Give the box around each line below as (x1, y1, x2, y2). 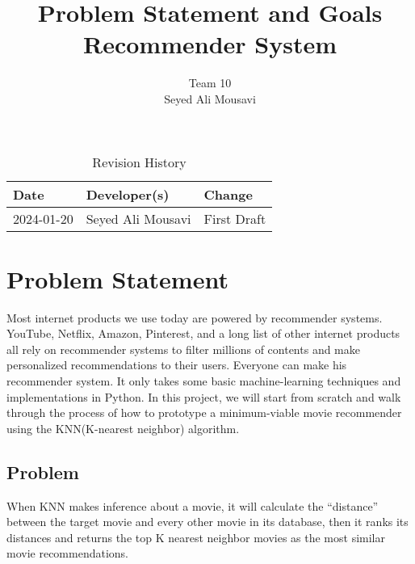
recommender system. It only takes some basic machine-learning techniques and (6, 372, 401, 389)
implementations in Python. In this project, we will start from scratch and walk (6, 388, 401, 405)
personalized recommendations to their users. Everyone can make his (6, 356, 347, 373)
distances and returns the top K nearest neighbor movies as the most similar (6, 528, 385, 545)
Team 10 (188, 74, 232, 91)
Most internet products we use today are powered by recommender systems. (6, 309, 383, 326)
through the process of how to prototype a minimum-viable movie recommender (6, 404, 402, 421)
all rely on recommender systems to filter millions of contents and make (6, 340, 360, 357)
